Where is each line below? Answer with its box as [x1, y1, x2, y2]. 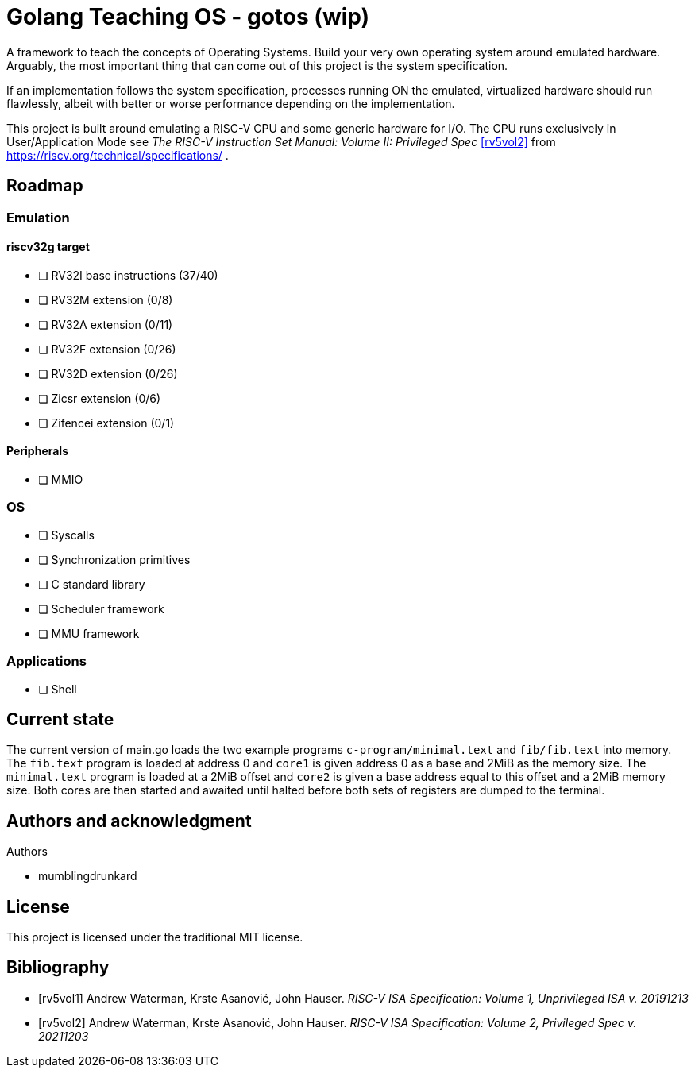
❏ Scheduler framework [38, 601, 164, 616]
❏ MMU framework [38, 626, 140, 640]
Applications [6, 653, 87, 670]
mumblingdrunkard [38, 869, 137, 883]
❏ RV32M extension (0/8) [38, 292, 173, 307]
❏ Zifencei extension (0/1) [38, 415, 175, 430]
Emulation [6, 209, 70, 226]
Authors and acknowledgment [6, 810, 252, 831]
